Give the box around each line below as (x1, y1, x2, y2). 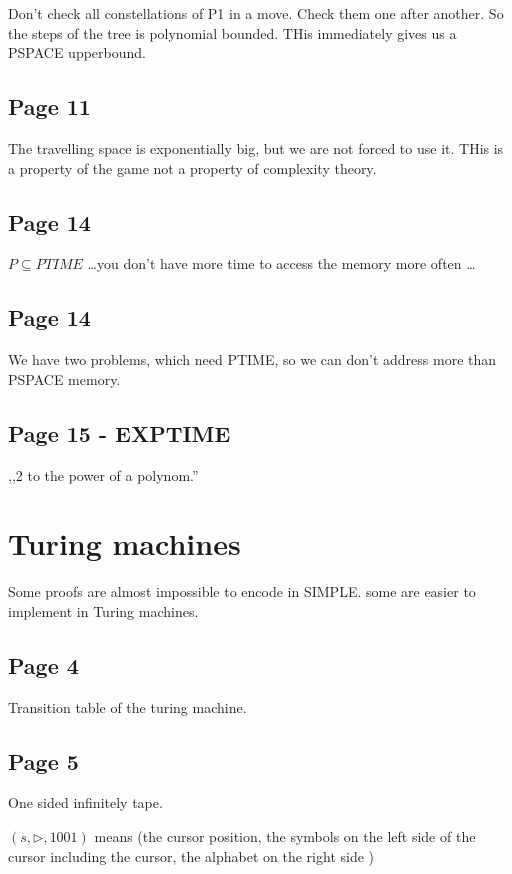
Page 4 (8, 649, 79, 680)
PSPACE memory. (8, 368, 121, 389)
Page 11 (8, 91, 91, 122)
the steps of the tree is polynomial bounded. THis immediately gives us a (8, 22, 457, 43)
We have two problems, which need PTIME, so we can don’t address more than (8, 349, 497, 370)
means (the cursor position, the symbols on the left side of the (94, 826, 476, 847)
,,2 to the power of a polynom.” (8, 464, 199, 485)
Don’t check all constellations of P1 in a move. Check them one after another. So (8, 3, 504, 23)
